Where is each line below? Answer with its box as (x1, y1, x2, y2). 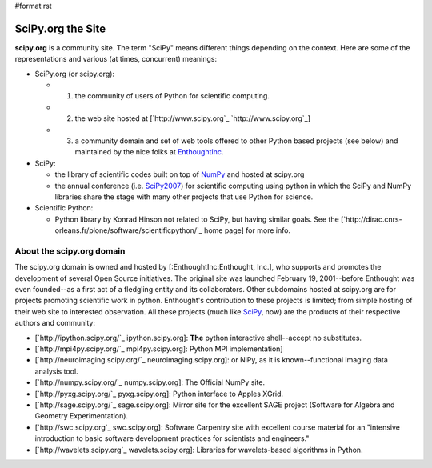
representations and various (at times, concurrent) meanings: (14, 54, 218, 64)
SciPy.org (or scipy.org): (34, 69, 115, 78)
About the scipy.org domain (14, 245, 126, 256)
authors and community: (14, 318, 96, 328)
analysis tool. (34, 366, 79, 376)
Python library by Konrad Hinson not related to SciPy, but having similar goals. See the (54, 214, 339, 224)
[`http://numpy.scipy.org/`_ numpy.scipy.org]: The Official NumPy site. (34, 378, 266, 387)
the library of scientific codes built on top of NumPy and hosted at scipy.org (54, 170, 305, 179)
